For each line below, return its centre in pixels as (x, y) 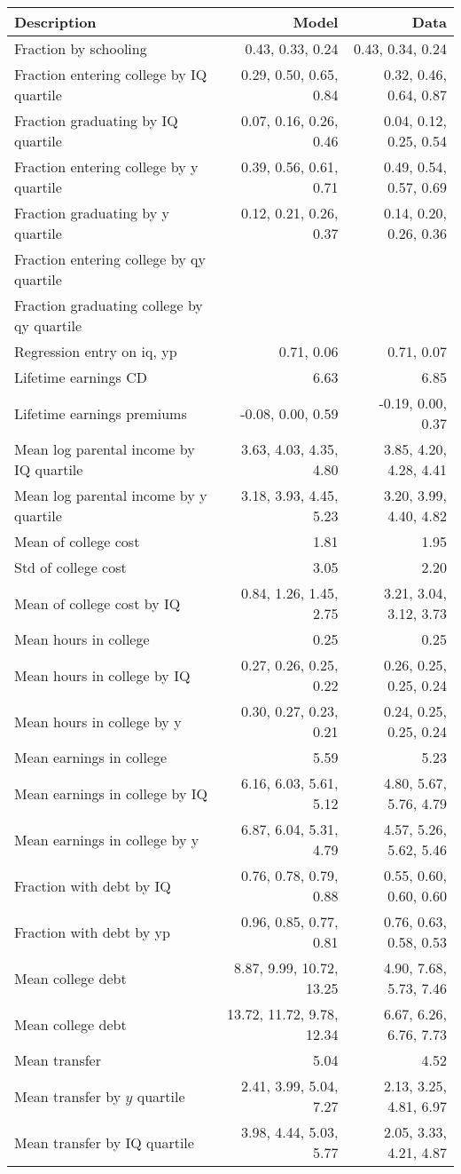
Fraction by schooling (81, 48)
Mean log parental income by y (111, 495)
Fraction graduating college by (109, 305)
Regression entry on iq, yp (96, 351)
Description (55, 22)
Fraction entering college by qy (110, 259)
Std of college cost (70, 567)
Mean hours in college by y (98, 721)
